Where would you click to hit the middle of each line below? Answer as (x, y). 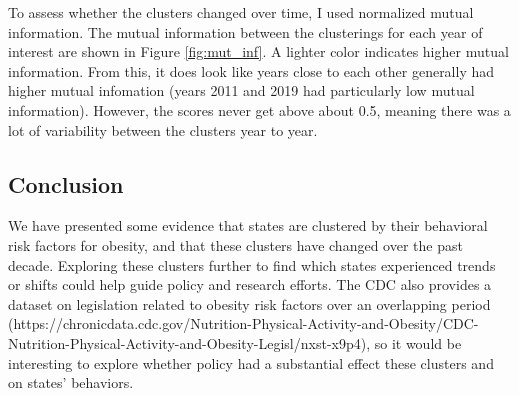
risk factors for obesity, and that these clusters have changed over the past (235, 244)
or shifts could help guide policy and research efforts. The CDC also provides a (250, 284)
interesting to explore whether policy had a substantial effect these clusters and (251, 362)
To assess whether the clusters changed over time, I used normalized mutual (241, 12)
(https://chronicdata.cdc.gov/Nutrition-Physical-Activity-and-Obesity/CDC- (243, 323)
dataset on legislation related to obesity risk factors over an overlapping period (249, 303)
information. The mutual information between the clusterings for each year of (245, 31)
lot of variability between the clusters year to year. (163, 129)
